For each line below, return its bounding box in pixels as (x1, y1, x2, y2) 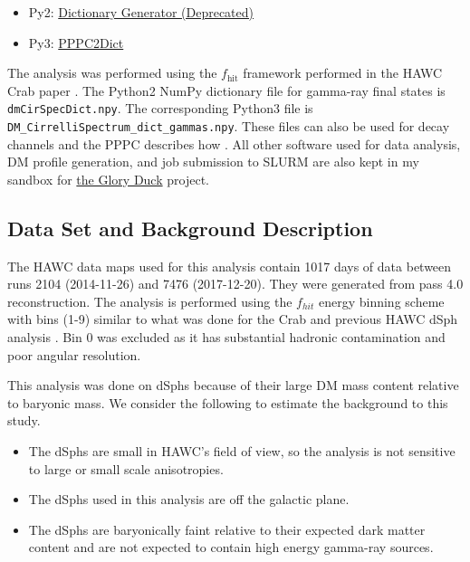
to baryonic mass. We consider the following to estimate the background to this (7, 393, 448, 412)
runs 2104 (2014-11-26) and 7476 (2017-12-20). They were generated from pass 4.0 (7, 274, 464, 293)
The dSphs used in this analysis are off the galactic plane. (28, 490, 350, 509)
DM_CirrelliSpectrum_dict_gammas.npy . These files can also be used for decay (7, 117, 450, 136)
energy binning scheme (318, 291, 445, 310)
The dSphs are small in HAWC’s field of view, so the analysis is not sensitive (28, 442, 456, 461)
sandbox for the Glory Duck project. (7, 169, 209, 188)
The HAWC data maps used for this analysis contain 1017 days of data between (7, 256, 452, 275)
